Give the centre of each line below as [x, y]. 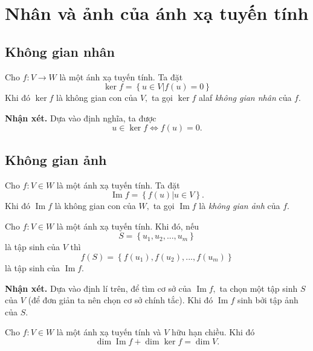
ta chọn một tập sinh [259, 288]
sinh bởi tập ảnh [268, 300]
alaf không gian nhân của [245, 98]
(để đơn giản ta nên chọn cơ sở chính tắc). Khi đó [121, 300]
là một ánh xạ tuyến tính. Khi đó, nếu [128, 226]
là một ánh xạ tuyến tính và [109, 332]
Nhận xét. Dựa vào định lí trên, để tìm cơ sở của [98, 288]
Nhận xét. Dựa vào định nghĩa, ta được [81, 118]
